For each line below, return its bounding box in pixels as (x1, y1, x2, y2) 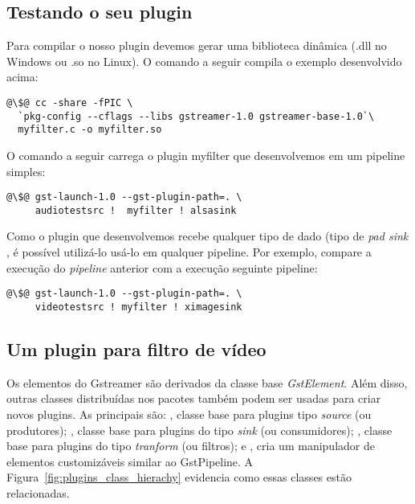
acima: (6, 68, 39, 85)
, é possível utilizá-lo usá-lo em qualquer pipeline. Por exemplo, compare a (6, 244, 372, 260)
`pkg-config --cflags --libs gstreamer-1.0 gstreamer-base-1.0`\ (18, 110, 375, 122)
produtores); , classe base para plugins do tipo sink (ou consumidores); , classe (6, 421, 393, 438)
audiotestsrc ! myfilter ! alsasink (35, 204, 237, 216)
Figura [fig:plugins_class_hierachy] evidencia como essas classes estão (6, 469, 352, 486)
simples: (6, 162, 46, 179)
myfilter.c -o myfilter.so (18, 124, 162, 136)
